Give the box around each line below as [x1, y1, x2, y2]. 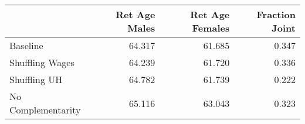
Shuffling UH [9, 73, 63, 86]
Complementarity [9, 103, 81, 116]
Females [192, 21, 230, 35]
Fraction [256, 8, 296, 21]
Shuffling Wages [9, 56, 74, 69]
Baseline [9, 39, 43, 52]
